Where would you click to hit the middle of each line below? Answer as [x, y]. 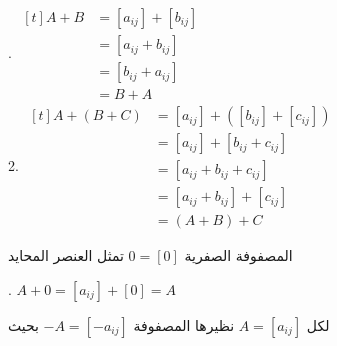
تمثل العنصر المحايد [66, 255]
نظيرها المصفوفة [184, 324]
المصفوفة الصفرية [238, 255]
